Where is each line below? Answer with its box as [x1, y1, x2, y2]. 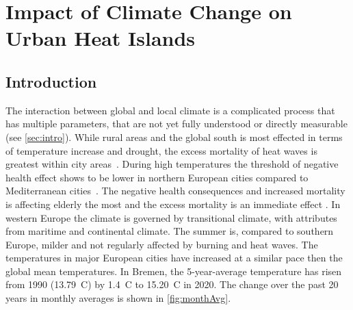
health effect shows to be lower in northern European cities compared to [5, 170, 309, 184]
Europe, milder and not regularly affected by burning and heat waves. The [5, 237, 318, 251]
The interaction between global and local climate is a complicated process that [5, 103, 335, 117]
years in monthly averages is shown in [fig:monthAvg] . [5, 291, 231, 305]
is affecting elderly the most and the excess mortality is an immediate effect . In [5, 196, 341, 211]
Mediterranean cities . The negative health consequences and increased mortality [5, 183, 345, 198]
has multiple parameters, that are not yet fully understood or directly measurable [5, 116, 348, 131]
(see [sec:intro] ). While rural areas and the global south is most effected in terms [5, 129, 343, 144]
